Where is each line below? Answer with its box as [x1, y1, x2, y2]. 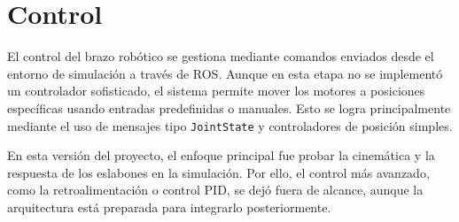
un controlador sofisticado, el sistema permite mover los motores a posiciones [7, 81, 425, 100]
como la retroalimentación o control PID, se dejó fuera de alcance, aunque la [7, 180, 424, 199]
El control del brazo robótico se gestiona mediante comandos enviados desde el [7, 47, 434, 65]
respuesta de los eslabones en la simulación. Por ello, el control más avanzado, [7, 163, 430, 181]
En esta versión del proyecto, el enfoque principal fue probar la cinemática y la [7, 146, 435, 165]
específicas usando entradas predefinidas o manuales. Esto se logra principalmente [7, 98, 451, 117]
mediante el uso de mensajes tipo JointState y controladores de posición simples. [7, 116, 453, 134]
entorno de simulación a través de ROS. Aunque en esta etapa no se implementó [7, 64, 443, 82]
